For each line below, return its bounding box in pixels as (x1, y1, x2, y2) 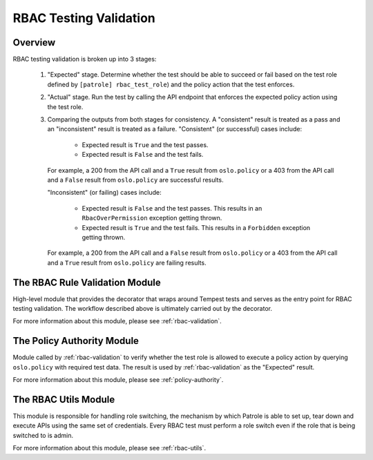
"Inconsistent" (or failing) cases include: (47, 189, 162, 197)
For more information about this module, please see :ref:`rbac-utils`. (12, 444, 207, 452)
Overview (12, 37, 56, 48)
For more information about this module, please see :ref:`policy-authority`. (12, 376, 224, 384)
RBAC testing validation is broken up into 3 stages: (12, 55, 157, 64)
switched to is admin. (12, 431, 74, 439)
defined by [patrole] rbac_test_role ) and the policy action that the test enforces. (47, 80, 295, 88)
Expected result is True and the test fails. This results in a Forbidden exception (82, 223, 311, 231)
